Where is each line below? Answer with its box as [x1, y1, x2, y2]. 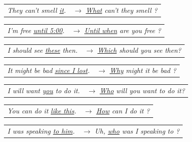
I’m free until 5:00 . [7, 25, 64, 35]
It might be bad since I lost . [7, 65, 90, 75]
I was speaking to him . [7, 125, 75, 136]
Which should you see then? [97, 45, 181, 55]
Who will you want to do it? [99, 85, 185, 96]
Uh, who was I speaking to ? [95, 125, 180, 136]
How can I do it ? [96, 105, 150, 115]
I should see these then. [7, 45, 78, 55]
